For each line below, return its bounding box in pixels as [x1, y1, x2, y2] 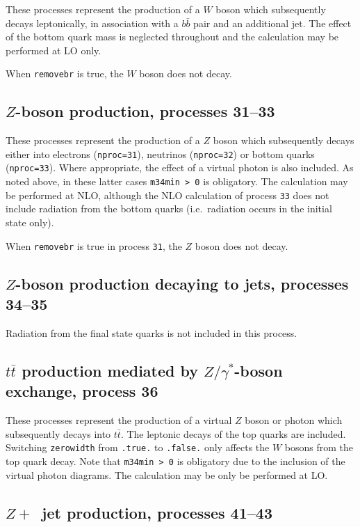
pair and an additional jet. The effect [193, 15, 352, 30]
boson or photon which [245, 413, 343, 427]
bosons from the [284, 440, 354, 455]
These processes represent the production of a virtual [6, 413, 232, 427]
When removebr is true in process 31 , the [6, 238, 182, 253]
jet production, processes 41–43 [42, 501, 272, 523]
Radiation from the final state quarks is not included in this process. [6, 325, 297, 340]
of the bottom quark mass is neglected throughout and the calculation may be [6, 29, 339, 44]
